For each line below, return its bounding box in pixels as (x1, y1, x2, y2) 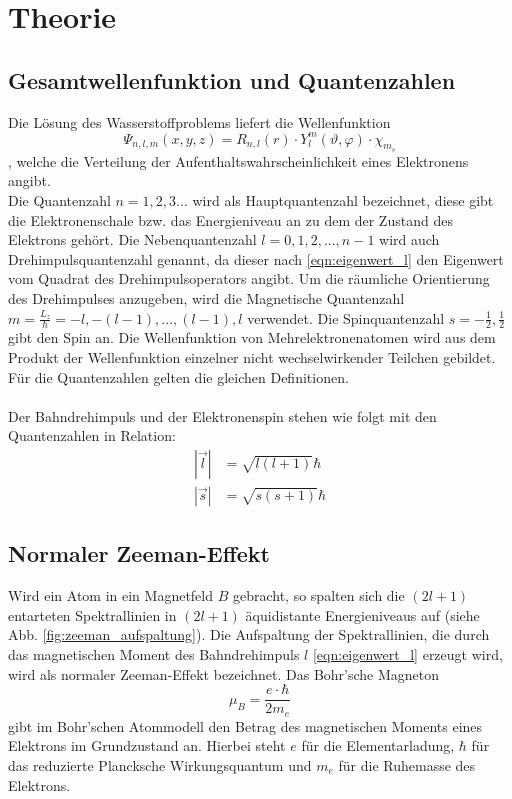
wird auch (379, 229, 440, 250)
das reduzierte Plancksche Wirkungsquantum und (8, 754, 312, 775)
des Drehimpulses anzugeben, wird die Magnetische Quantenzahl (8, 288, 405, 309)
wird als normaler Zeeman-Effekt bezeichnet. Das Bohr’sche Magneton (8, 663, 440, 684)
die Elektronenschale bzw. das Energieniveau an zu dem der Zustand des (8, 209, 453, 230)
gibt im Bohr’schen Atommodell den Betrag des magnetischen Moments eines (8, 715, 483, 736)
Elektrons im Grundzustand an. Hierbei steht (8, 735, 286, 756)
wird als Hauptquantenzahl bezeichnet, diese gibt (192, 190, 494, 211)
